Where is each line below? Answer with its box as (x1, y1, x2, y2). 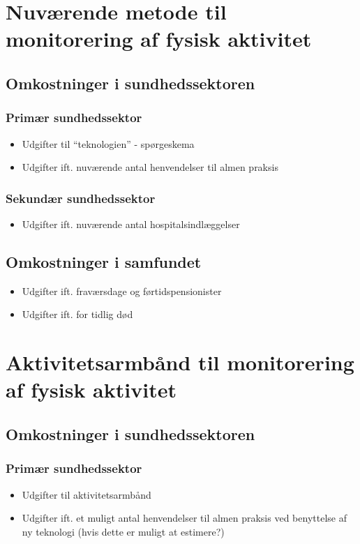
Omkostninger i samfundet (6, 250, 202, 272)
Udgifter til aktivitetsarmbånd (22, 487, 151, 501)
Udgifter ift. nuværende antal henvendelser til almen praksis (22, 160, 278, 174)
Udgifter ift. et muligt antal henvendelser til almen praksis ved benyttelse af (22, 511, 347, 525)
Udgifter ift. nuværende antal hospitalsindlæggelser (22, 216, 240, 231)
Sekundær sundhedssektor (6, 189, 156, 206)
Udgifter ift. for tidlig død (22, 307, 133, 322)
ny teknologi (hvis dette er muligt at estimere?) (22, 524, 225, 538)
